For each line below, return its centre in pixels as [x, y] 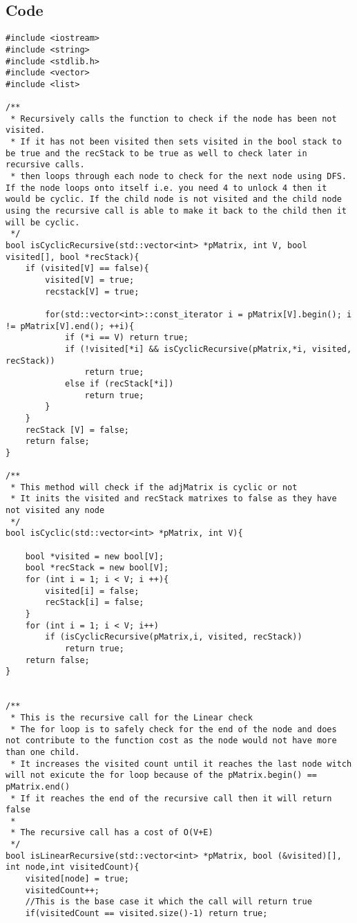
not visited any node [55, 511]
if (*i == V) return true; [126, 338]
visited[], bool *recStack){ [73, 257]
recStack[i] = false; [95, 603]
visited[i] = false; [92, 591]
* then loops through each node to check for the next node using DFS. [178, 177]
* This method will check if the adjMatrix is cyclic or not [154, 487]
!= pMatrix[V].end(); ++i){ [70, 326]
